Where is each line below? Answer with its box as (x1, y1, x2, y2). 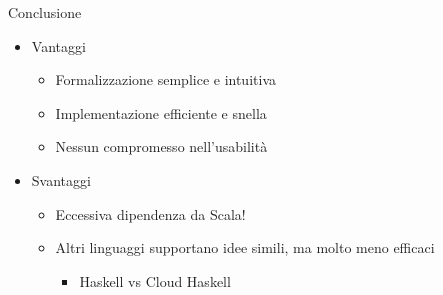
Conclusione (8, 2, 82, 22)
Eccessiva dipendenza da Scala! (55, 203, 246, 224)
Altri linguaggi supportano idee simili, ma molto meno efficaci (55, 237, 435, 258)
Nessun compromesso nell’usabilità (55, 136, 268, 157)
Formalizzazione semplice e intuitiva (55, 69, 276, 90)
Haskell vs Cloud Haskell (79, 270, 231, 291)
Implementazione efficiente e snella (55, 102, 267, 123)
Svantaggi (31, 169, 91, 190)
